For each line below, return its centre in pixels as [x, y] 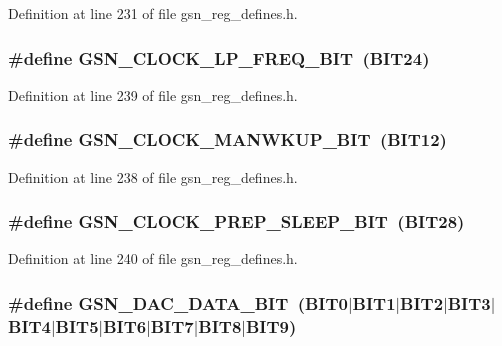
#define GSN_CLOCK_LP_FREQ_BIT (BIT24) [219, 57]
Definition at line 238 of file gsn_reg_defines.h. [153, 176]
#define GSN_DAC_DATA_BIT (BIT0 [178, 302]
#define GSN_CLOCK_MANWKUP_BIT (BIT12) [227, 139]
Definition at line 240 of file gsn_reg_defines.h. [153, 258]
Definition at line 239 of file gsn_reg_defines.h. [153, 94]
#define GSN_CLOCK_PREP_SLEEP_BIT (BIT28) [236, 221]
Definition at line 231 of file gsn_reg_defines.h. [153, 13]
